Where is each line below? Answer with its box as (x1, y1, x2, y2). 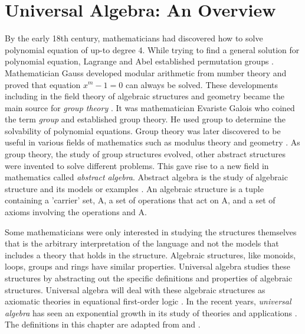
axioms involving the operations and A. (5, 206, 147, 218)
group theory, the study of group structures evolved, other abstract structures (5, 148, 286, 160)
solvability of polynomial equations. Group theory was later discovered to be (5, 124, 281, 137)
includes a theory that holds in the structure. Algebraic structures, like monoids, (5, 248, 296, 261)
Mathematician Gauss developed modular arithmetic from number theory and (5, 66, 287, 79)
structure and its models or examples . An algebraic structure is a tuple (5, 182, 264, 194)
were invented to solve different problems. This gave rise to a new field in (5, 159, 269, 171)
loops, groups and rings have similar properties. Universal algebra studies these (5, 260, 290, 273)
